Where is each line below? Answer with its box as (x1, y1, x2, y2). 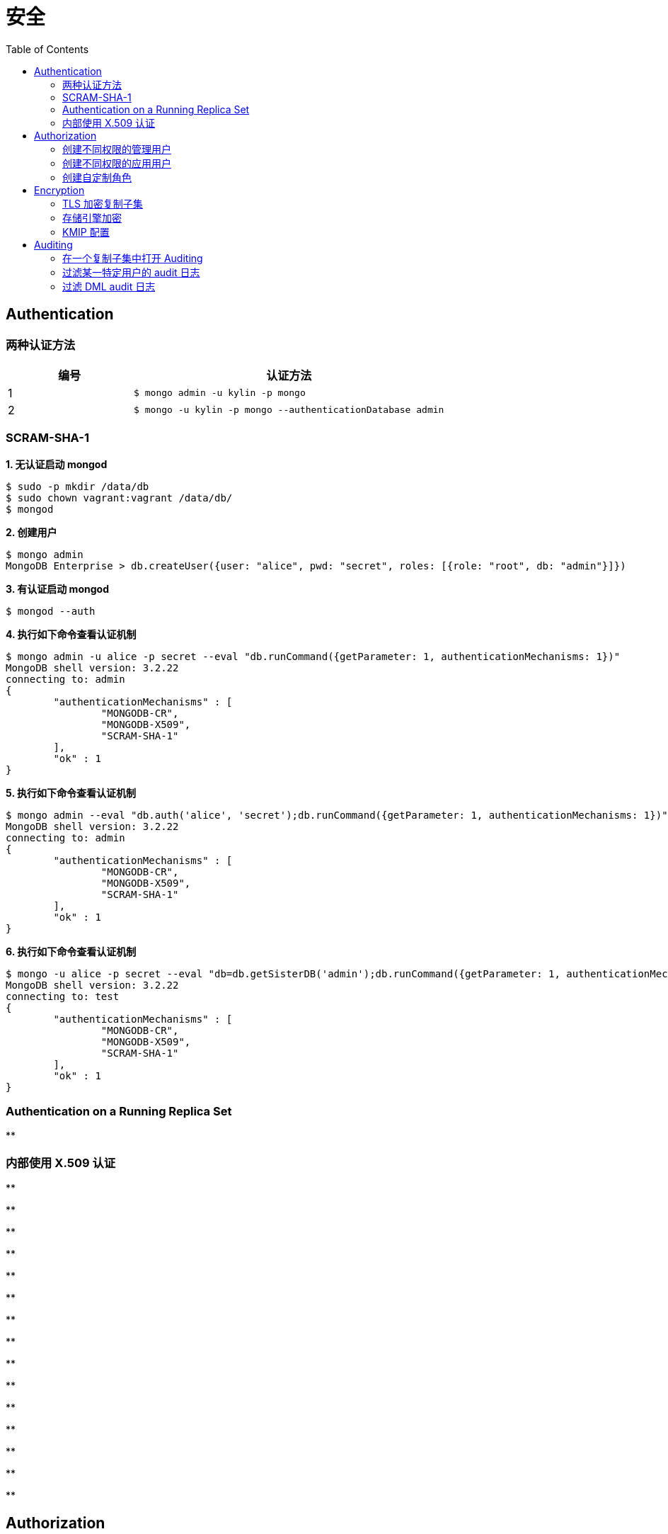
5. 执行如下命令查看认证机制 (6, 786, 136, 799)
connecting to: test (6, 990, 120, 1002)
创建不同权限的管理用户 (62, 142, 171, 155)
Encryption (34, 183, 85, 196)
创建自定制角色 (62, 171, 132, 183)
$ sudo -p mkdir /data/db (6, 480, 149, 492)
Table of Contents (6, 42, 89, 55)
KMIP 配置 (62, 225, 110, 238)
